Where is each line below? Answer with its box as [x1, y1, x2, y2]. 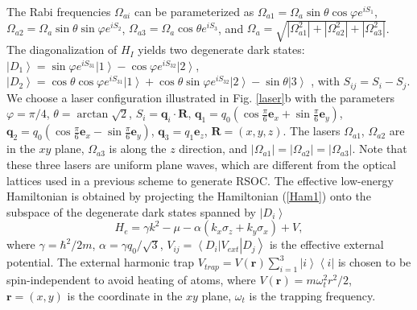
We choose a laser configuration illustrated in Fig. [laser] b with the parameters [6, 89, 394, 105]
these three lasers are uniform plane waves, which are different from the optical [6, 155, 396, 172]
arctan [76, 109, 109, 121]
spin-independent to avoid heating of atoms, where [6, 271, 256, 288]
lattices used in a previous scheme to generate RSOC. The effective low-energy [6, 172, 394, 188]
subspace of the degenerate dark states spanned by [6, 203, 257, 220]
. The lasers [283, 122, 341, 139]
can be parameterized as [134, 3, 254, 19]
